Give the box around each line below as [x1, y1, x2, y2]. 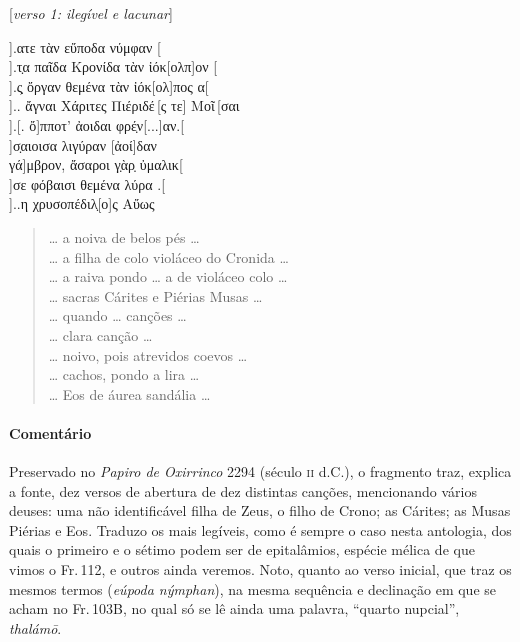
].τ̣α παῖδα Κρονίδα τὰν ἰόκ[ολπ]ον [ [9, 56, 218, 77]
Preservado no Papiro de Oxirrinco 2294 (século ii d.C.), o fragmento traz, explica [9, 461, 512, 482]
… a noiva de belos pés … [48, 226, 200, 247]
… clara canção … [48, 324, 153, 345]
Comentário [9, 422, 92, 443]
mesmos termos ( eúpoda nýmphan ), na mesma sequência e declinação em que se [9, 578, 497, 599]
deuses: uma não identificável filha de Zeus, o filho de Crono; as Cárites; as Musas [9, 500, 511, 521]
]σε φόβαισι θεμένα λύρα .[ [9, 173, 166, 194]
